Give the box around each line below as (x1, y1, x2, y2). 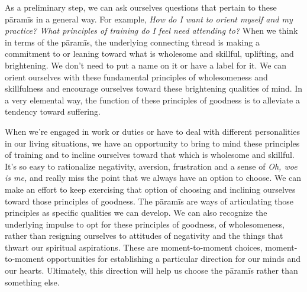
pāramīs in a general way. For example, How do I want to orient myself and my (5, 12, 293, 25)
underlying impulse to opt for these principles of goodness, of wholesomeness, (5, 218, 285, 230)
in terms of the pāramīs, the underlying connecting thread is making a (5, 35, 260, 48)
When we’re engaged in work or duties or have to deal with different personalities (5, 125, 300, 137)
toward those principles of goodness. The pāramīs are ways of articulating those (5, 194, 293, 207)
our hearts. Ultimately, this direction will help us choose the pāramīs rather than (5, 264, 298, 277)
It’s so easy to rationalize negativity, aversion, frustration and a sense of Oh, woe (5, 160, 298, 172)
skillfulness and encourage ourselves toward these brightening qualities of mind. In (5, 82, 303, 95)
